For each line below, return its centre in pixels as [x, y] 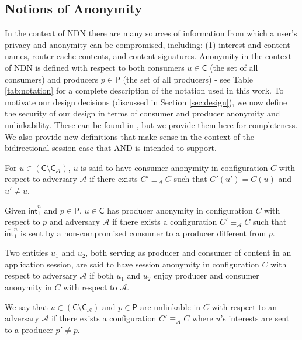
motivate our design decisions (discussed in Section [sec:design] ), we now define [146, 102]
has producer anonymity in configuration [180, 210]
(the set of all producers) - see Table [188, 79]
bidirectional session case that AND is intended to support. [111, 148]
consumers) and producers [52, 79]
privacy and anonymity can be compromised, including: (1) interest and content [147, 44]
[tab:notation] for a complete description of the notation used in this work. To [144, 90]
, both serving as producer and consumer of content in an [188, 253]
